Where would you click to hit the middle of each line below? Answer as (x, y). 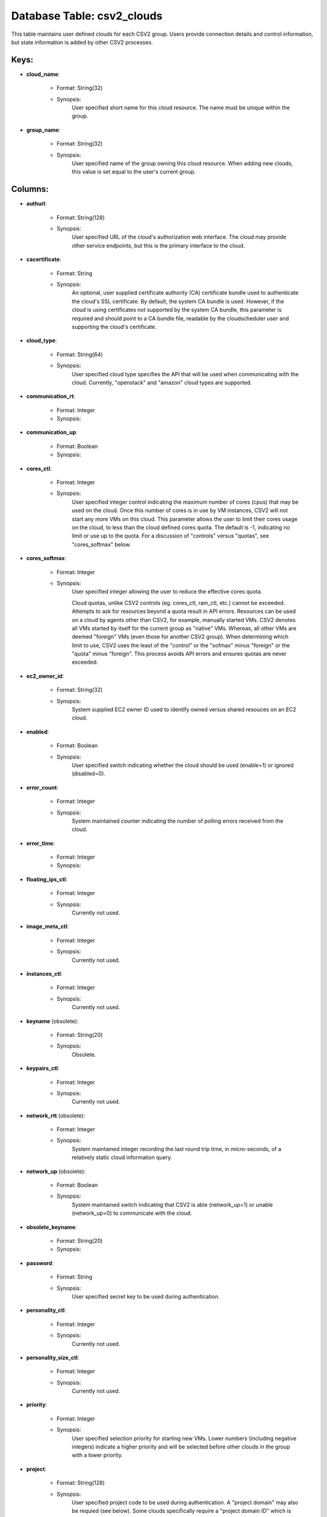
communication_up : (52, 432)
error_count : (42, 787)
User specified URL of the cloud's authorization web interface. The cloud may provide (179, 237)
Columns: (30, 189)
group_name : (43, 130)
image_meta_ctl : (48, 927)
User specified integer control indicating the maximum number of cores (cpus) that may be (185, 502)
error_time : (41, 843)
